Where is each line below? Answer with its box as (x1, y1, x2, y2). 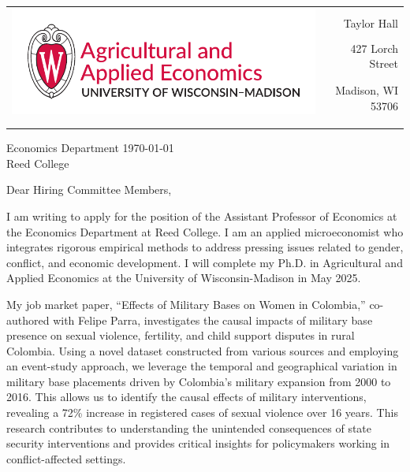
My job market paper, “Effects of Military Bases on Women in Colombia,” (6, 295, 366, 312)
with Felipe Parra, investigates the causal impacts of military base (53, 311, 373, 328)
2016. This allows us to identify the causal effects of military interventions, (6, 388, 367, 405)
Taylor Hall (343, 14, 398, 31)
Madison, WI (335, 82, 398, 98)
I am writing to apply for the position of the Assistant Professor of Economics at (6, 207, 397, 224)
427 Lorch (350, 39, 398, 56)
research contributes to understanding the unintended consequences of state (6, 419, 372, 436)
